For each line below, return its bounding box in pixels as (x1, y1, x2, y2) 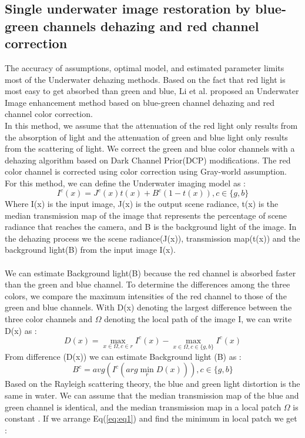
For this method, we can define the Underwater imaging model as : (5, 176, 246, 189)
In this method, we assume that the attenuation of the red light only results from (5, 119, 298, 131)
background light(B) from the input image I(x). (5, 243, 176, 256)
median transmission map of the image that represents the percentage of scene (5, 209, 287, 221)
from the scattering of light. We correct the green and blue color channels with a (5, 142, 295, 155)
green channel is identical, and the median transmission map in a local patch (5, 400, 281, 413)
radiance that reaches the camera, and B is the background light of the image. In (5, 220, 297, 233)
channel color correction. (5, 108, 93, 120)
